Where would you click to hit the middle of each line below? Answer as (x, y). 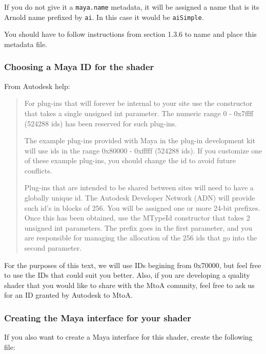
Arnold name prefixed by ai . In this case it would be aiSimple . (104, 17)
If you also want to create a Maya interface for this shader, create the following (128, 337)
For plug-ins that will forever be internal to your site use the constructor (138, 103)
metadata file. (26, 44)
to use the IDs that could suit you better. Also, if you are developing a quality (127, 275)
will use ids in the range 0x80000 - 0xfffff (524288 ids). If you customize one (143, 150)
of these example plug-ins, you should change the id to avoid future (130, 160)
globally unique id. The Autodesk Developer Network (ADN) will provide (140, 198)
